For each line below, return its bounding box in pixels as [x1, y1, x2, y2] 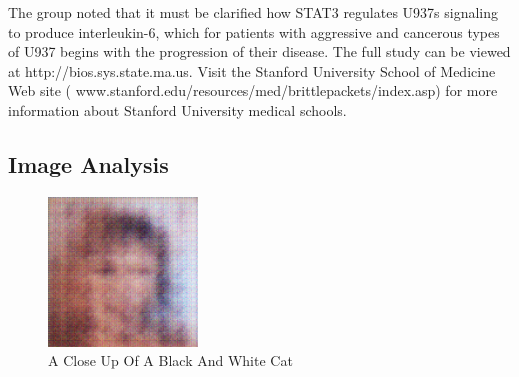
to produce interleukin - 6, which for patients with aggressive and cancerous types [8, 21, 500, 42]
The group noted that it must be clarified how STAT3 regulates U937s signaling [8, 2, 499, 22]
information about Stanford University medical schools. [8, 99, 347, 120]
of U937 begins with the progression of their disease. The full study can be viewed [8, 41, 511, 62]
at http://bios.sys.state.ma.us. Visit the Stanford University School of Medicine [8, 60, 496, 81]
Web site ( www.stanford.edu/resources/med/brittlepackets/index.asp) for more [8, 80, 498, 101]
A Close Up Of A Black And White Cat [48, 350, 293, 371]
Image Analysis [8, 148, 169, 179]
